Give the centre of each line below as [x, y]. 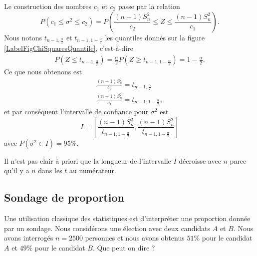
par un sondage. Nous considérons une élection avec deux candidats [107, 228]
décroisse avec [200, 160]
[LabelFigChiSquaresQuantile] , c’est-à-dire [69, 48]
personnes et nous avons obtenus [135, 238]
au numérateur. [93, 170]
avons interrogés [29, 238]
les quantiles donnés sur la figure [155, 37]
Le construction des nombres [48, 6]
